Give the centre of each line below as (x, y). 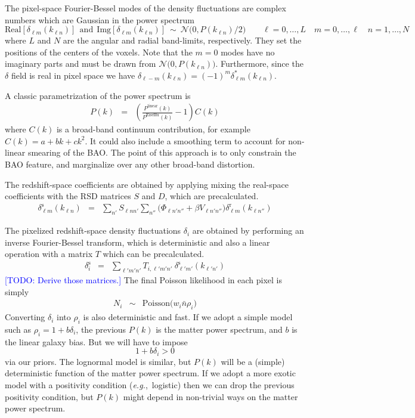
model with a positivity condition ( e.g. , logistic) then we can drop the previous (150, 385)
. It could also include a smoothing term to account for (185, 140)
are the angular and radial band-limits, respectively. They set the (182, 40)
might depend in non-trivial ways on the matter (210, 396)
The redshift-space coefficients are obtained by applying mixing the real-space (147, 184)
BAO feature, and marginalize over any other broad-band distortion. (130, 164)
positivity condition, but (49, 396)
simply (17, 291)
